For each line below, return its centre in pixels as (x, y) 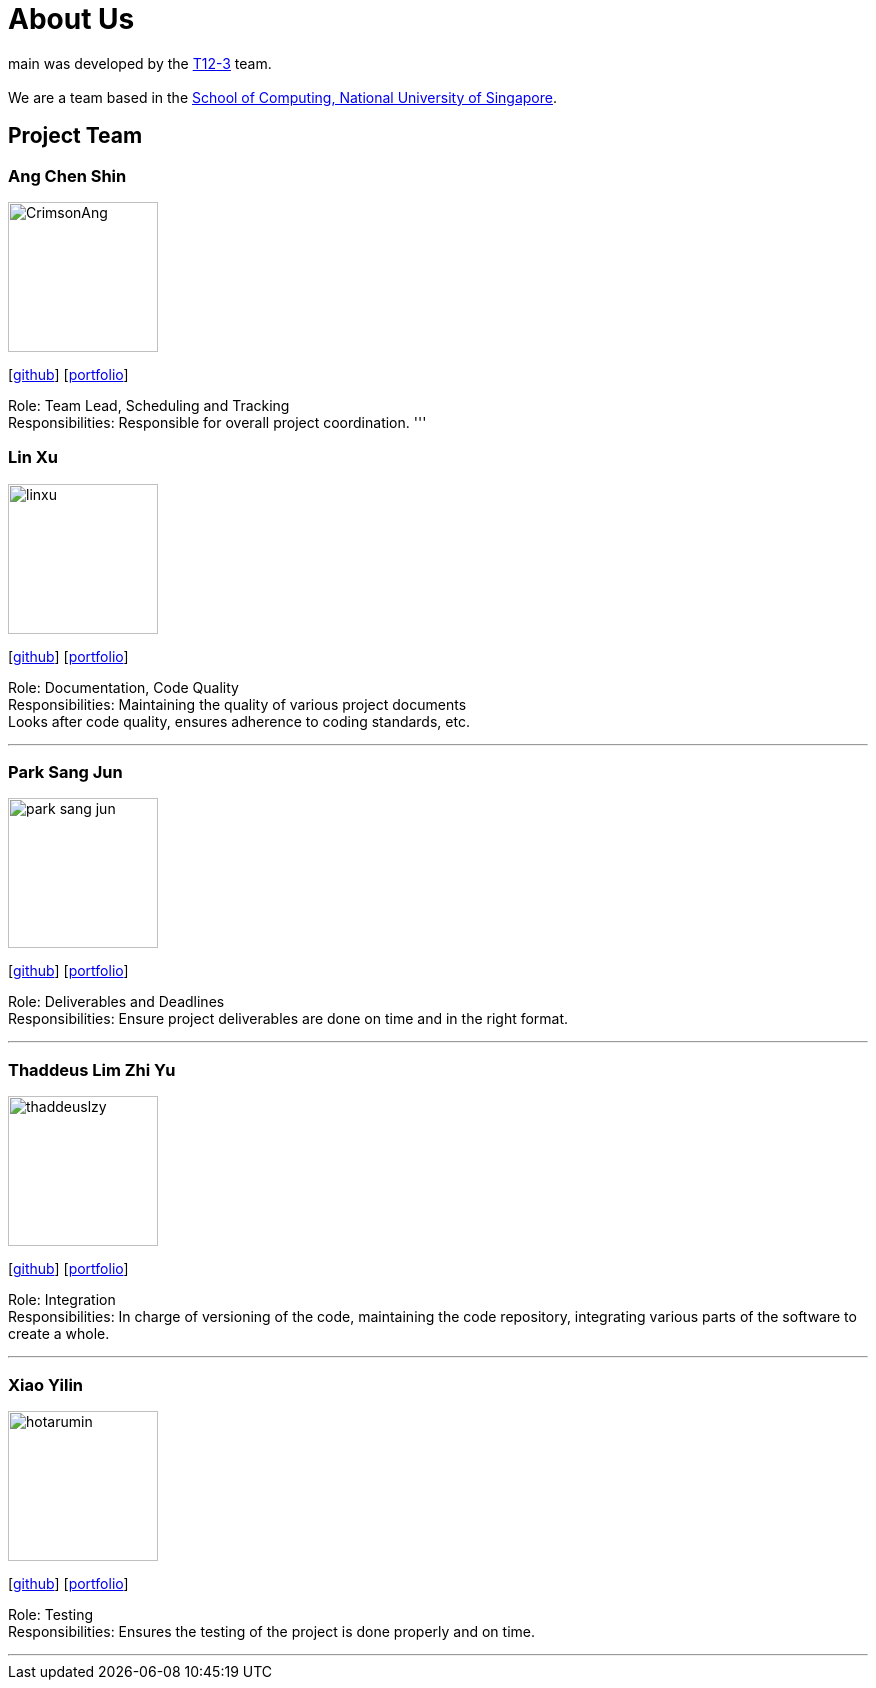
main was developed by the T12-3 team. (140, 63)
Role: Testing (51, 1614)
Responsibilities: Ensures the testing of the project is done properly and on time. (271, 1631)
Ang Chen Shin (67, 175)
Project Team (75, 136)
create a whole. (59, 1334)
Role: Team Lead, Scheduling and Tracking (149, 405)
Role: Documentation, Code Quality (123, 687)
